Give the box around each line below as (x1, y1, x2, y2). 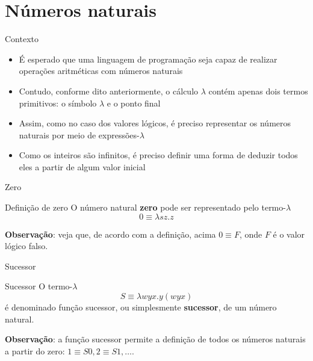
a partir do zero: (5, 344, 65, 357)
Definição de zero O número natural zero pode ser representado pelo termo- (5, 201, 286, 214)
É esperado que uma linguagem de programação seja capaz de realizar (19, 52, 277, 65)
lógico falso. (5, 239, 48, 252)
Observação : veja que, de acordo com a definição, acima (5, 227, 216, 240)
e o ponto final (107, 96, 161, 109)
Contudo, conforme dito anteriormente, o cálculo (19, 84, 199, 97)
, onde (239, 227, 262, 240)
